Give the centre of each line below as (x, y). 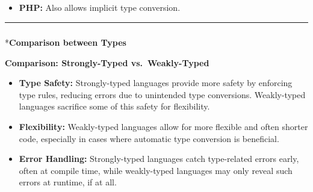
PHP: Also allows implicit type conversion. (100, 7)
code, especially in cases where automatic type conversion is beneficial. (149, 138)
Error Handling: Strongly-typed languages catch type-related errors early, (159, 159)
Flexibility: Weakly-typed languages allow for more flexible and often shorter (163, 126)
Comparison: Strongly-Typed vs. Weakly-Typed (107, 62)
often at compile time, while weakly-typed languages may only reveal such (156, 170)
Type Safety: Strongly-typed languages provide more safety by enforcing (156, 83)
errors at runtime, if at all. (68, 182)
